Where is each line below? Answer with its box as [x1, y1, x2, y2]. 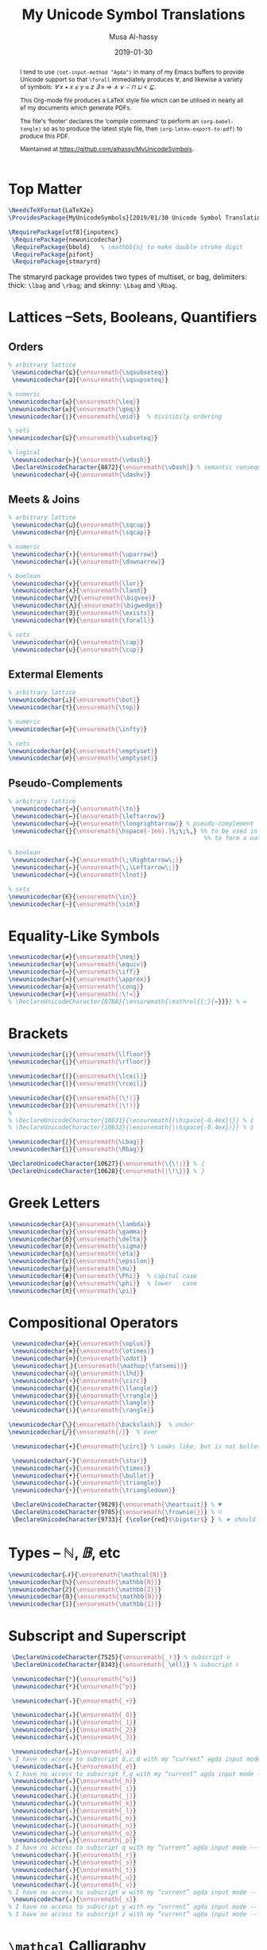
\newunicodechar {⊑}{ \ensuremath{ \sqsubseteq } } [11, 368, 169, 377]
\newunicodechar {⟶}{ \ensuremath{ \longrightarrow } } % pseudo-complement [11, 819, 254, 828]
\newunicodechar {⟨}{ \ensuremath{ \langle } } [11, 1399, 155, 1407]
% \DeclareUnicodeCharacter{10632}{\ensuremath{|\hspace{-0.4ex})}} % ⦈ [8, 1124, 254, 1132]
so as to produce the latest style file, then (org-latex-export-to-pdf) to [42, 124, 242, 133]
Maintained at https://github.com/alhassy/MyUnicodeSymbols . [19, 145, 195, 153]
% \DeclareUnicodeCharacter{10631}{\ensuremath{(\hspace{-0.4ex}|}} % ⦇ [8, 1116, 254, 1125]
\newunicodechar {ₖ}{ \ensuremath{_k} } [11, 1800, 137, 1808]
